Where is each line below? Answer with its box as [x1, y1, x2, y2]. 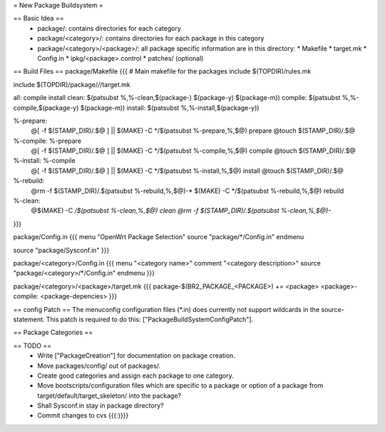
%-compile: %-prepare [13, 136, 82, 145]
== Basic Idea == [13, 14, 64, 23]
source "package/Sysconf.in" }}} [13, 246, 110, 254]
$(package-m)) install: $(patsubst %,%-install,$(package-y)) [80, 104, 260, 112]
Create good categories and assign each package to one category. [37, 371, 235, 380]
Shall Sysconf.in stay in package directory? [37, 401, 164, 410]
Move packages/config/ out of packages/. [37, 361, 161, 370]
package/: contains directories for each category [37, 24, 182, 32]
